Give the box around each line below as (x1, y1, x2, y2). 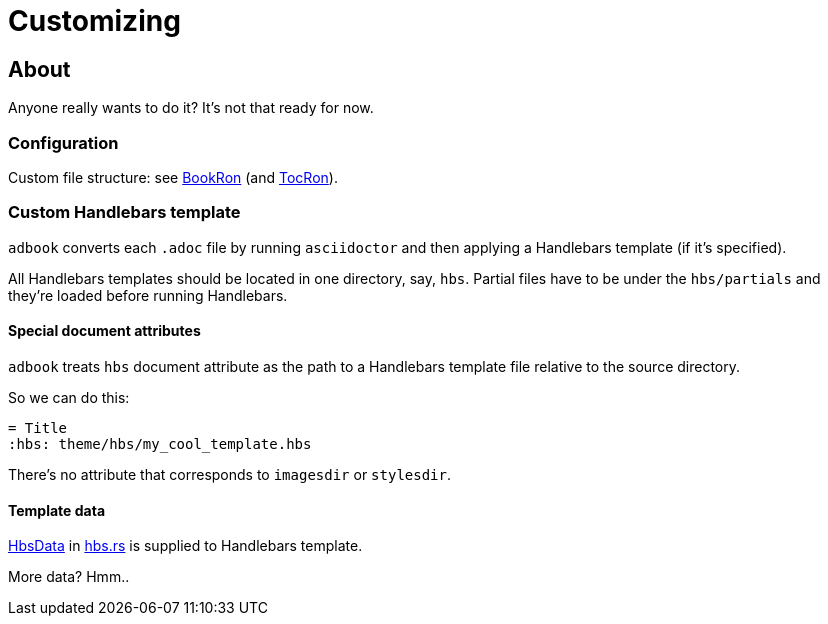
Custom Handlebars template (8, 202, 241, 223)
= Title (8, 419, 68, 436)
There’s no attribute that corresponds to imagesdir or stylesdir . (8, 465, 451, 483)
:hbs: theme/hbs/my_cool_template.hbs (8, 435, 312, 452)
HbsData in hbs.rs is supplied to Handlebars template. (8, 537, 363, 555)
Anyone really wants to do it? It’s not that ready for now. (8, 99, 374, 117)
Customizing (8, 4, 181, 38)
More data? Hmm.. (8, 568, 130, 586)
